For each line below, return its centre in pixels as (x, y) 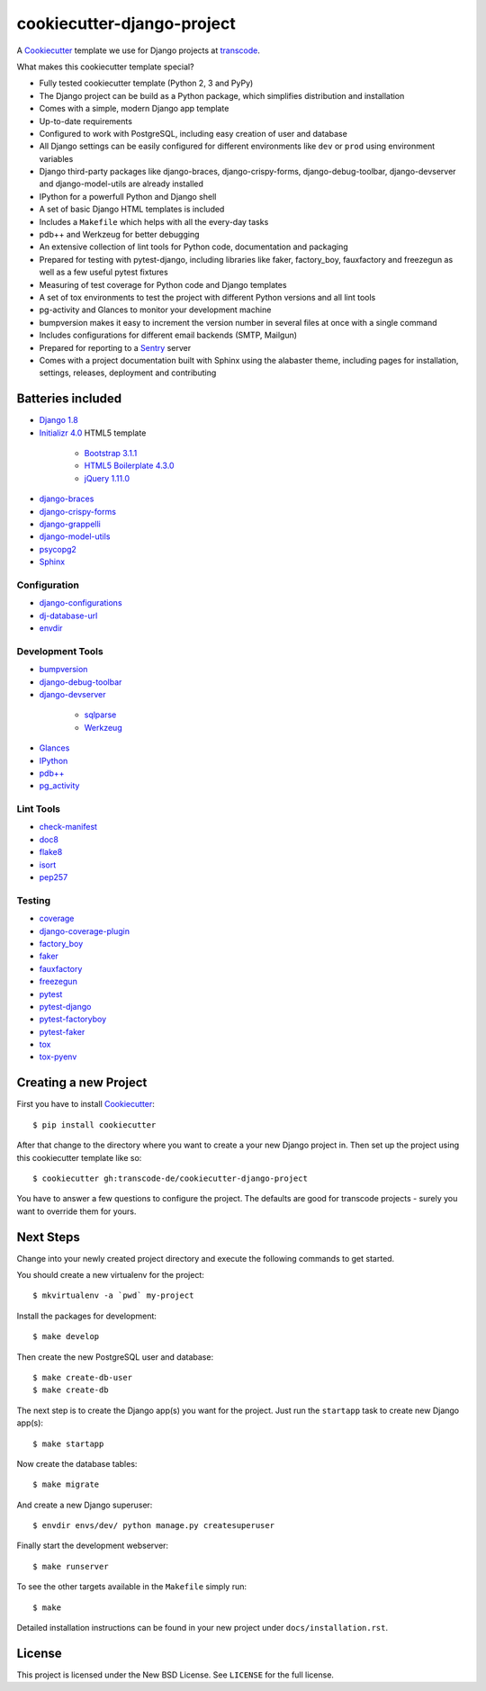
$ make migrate (66, 1484)
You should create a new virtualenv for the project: (110, 1275)
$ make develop (66, 1337)
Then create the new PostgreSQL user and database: (115, 1357)
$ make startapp (68, 1444)
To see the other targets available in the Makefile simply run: (132, 1587)
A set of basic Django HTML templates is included (132, 209)
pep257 (54, 877)
